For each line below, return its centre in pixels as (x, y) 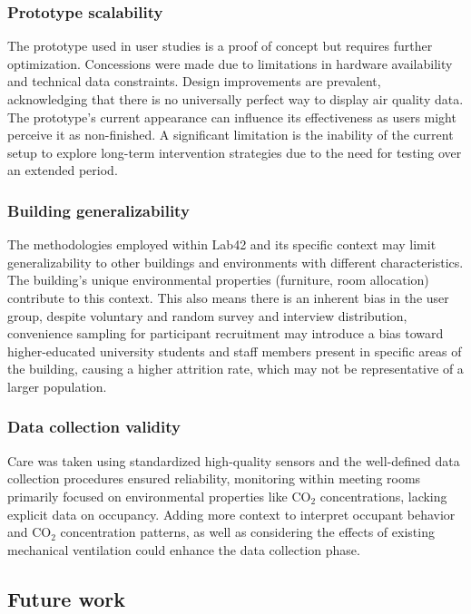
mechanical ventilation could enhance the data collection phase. (184, 549)
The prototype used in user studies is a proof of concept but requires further (220, 46)
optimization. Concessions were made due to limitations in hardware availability (230, 63)
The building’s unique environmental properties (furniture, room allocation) (218, 280)
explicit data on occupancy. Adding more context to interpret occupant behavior (231, 514)
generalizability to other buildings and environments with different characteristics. (235, 262)
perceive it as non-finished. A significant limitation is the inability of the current (231, 135)
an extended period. (63, 170)
